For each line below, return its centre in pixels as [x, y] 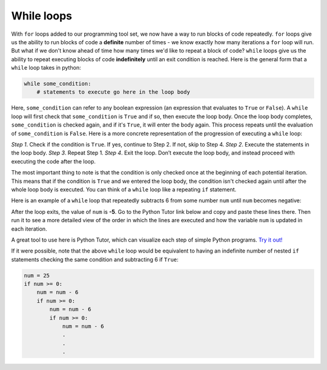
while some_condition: [58, 84]
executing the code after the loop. [54, 161]
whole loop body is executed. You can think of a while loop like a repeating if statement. [124, 189]
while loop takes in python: [46, 68]
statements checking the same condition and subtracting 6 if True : [95, 259]
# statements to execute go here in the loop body [113, 92]
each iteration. [29, 229]
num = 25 [37, 275]
